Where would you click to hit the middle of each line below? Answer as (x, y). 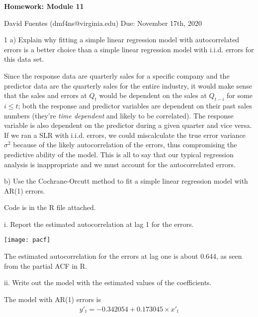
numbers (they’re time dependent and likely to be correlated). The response (119, 115)
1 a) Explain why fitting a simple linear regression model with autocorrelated (122, 40)
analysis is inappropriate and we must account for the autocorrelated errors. (120, 164)
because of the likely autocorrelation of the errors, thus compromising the (125, 145)
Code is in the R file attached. (50, 207)
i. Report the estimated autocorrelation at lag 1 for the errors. (99, 224)
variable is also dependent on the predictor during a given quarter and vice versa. (128, 125)
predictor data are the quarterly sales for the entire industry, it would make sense (128, 85)
